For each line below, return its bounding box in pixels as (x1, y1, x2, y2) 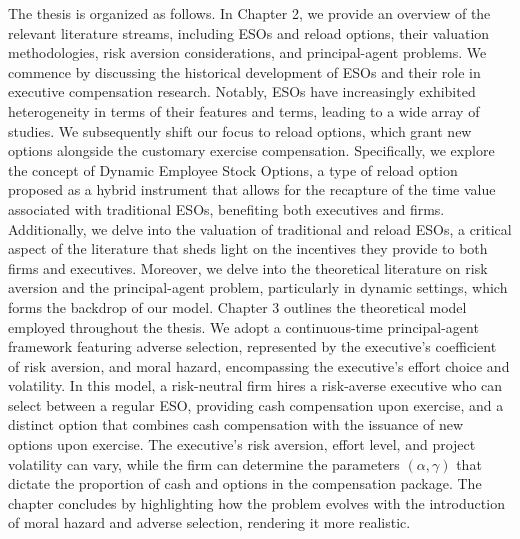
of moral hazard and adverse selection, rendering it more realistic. (8, 512, 411, 533)
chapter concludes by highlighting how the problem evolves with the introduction (8, 492, 505, 513)
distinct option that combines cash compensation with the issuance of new (8, 414, 464, 435)
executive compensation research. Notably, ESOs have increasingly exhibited (8, 81, 476, 102)
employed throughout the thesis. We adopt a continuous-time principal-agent (8, 316, 479, 337)
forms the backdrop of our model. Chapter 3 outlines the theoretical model (8, 296, 467, 317)
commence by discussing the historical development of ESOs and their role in (8, 61, 481, 82)
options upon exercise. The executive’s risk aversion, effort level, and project (8, 434, 476, 455)
